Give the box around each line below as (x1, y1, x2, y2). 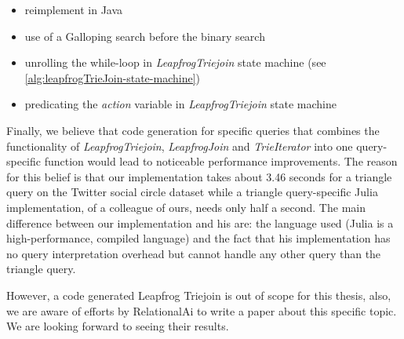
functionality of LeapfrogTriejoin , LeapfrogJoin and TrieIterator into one (6, 137, 353, 154)
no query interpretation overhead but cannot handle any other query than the (6, 245, 381, 261)
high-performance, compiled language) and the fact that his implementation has (6, 230, 391, 246)
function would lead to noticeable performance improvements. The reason (44, 153, 398, 169)
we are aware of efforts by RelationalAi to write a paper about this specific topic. (6, 302, 397, 319)
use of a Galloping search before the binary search (24, 27, 265, 44)
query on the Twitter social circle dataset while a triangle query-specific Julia (6, 184, 378, 200)
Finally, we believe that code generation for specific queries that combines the (6, 122, 380, 138)
